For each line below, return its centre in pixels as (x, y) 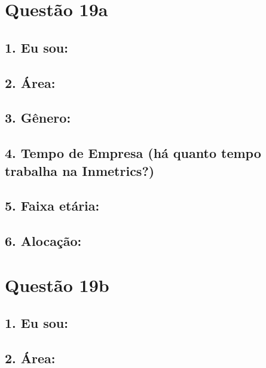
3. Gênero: (38, 118)
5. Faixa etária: (52, 206)
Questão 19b (57, 285)
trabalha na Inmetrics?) (80, 170)
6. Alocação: (43, 241)
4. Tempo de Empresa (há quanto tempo (133, 153)
